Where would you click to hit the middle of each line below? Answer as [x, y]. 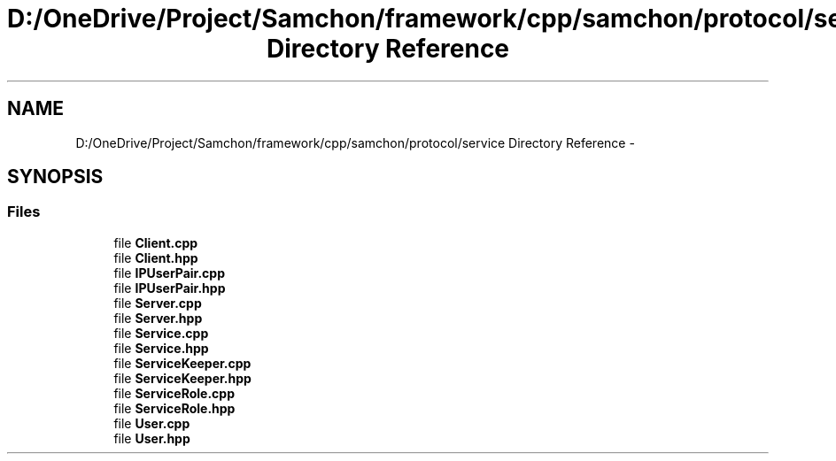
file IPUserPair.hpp [170, 288]
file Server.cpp [158, 303]
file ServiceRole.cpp [174, 393]
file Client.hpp [156, 257]
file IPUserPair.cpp [170, 273]
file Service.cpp [161, 333]
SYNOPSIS [55, 177]
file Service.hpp [161, 348]
